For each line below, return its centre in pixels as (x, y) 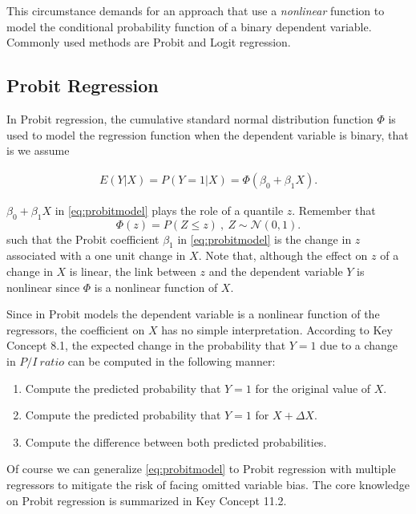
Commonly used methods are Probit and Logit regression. (149, 42)
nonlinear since (43, 287)
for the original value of (313, 388)
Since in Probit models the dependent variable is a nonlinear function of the (193, 314)
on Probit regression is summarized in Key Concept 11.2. (147, 500)
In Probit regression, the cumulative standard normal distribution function (190, 118)
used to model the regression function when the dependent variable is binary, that (208, 134)
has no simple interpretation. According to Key (277, 329)
